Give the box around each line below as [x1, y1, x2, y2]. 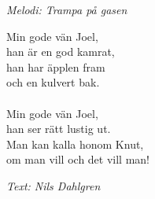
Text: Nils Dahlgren [6, 177, 101, 193]
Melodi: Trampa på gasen [6, 2, 127, 17]
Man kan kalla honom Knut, [6, 135, 144, 152]
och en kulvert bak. [6, 74, 100, 90]
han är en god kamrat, [6, 43, 115, 60]
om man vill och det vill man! [6, 151, 149, 168]
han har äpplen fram [6, 58, 105, 75]
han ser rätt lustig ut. [6, 120, 111, 137]
